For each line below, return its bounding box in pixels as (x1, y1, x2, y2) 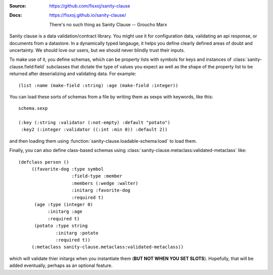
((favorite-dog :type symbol (31, 166, 104, 172)
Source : (9, 3, 27, 9)
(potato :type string (34, 223, 88, 229)
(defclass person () (18, 159, 69, 165)
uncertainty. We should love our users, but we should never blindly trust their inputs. (9, 47, 185, 53)
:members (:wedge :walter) (71, 180, 139, 186)
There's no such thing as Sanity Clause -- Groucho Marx (49, 21, 167, 27)
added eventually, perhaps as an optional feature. (9, 262, 113, 268)
